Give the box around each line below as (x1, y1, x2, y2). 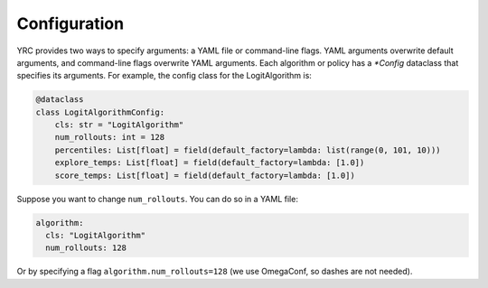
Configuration (16, 14, 125, 33)
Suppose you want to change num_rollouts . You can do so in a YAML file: (16, 193, 298, 204)
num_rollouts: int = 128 (54, 132, 165, 143)
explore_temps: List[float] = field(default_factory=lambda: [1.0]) (54, 158, 365, 168)
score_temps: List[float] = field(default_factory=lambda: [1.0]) (54, 170, 356, 181)
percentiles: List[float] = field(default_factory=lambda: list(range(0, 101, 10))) (54, 144, 442, 155)
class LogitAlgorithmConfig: (35, 107, 165, 117)
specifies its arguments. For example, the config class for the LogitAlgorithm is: (16, 70, 312, 81)
